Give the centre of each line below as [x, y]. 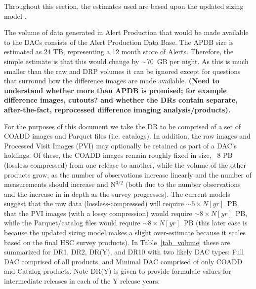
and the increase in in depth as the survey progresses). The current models [117, 194]
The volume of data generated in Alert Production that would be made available [126, 32]
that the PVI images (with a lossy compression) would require [98, 213]
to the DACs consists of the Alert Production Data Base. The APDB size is [119, 42]
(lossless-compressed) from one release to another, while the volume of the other [125, 164]
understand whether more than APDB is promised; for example [115, 90]
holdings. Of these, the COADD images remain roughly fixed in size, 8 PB [118, 155]
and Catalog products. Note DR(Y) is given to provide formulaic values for [118, 271]
